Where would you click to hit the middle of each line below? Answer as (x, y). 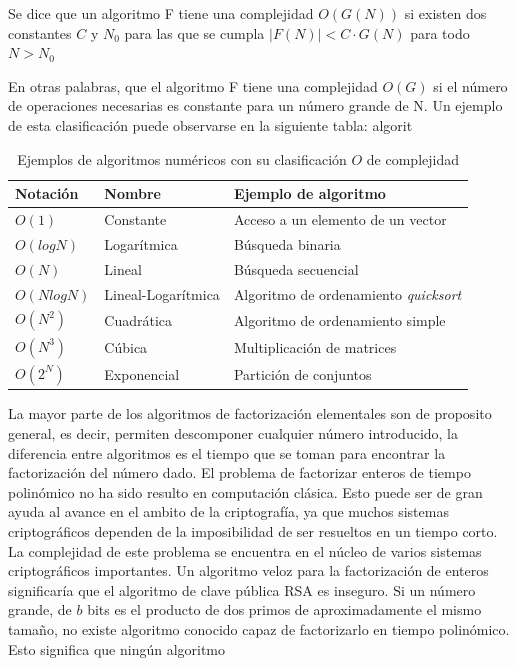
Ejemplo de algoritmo (309, 193)
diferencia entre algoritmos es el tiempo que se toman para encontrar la (227, 452)
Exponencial (142, 374)
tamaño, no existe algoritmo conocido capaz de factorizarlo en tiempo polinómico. (259, 628)
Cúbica (126, 346)
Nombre (132, 193)
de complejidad (413, 158)
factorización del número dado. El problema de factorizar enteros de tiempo (239, 472)
